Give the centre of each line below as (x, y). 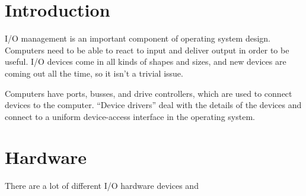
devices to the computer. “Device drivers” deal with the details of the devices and (153, 105)
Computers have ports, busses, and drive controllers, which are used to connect (149, 93)
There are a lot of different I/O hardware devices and (102, 186)
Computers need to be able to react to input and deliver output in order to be (147, 50)
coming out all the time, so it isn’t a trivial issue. (94, 73)
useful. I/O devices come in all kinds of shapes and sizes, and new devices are (146, 61)
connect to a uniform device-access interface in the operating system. (130, 116)
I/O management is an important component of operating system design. (138, 38)
